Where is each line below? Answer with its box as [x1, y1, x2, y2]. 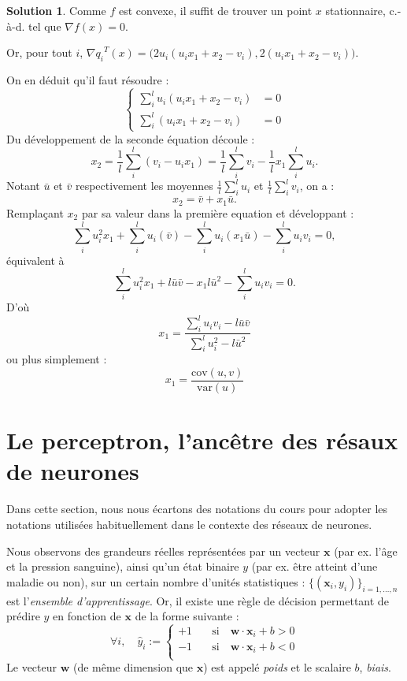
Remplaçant [6, 204, 64, 221]
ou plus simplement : [6, 351, 107, 367]
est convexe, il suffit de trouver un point [118, 2, 313, 18]
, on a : [299, 177, 335, 194]
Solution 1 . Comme [6, 2, 106, 18]
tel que [28, 17, 61, 34]
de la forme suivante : [135, 608, 239, 624]
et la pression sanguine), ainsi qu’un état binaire [6, 558, 239, 575]
